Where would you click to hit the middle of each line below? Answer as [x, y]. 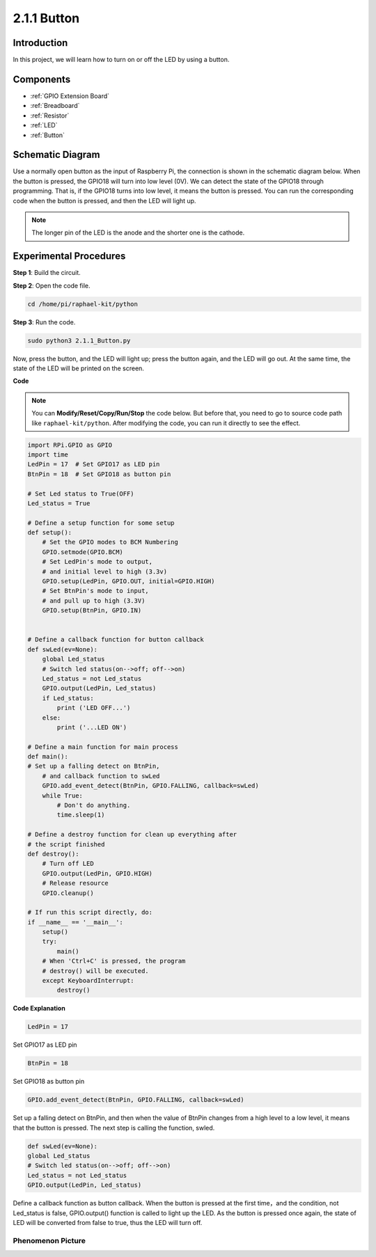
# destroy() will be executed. [95, 971]
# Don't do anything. [94, 805]
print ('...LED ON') [92, 727]
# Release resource [76, 883]
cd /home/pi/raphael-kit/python [83, 304]
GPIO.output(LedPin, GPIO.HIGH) [97, 873]
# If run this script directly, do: [90, 912]
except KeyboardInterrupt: [88, 981]
